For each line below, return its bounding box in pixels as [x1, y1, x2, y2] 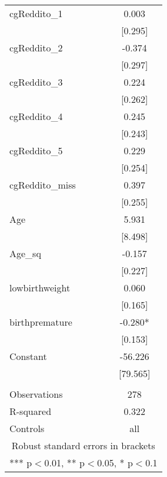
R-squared [9, 404, 52, 418]
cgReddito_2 [9, 41, 63, 54]
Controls [9, 421, 45, 435]
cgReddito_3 [9, 75, 63, 89]
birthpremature [9, 315, 72, 329]
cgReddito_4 [9, 109, 63, 123]
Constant [9, 349, 47, 363]
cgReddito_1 [9, 7, 63, 20]
